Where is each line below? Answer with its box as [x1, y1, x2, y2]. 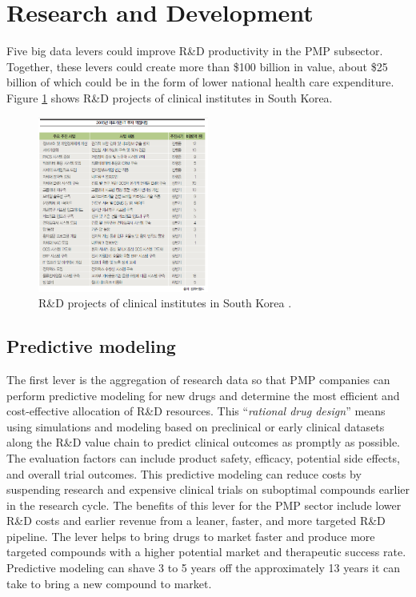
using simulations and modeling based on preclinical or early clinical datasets [6, 418, 385, 435]
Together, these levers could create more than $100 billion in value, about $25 [6, 58, 388, 74]
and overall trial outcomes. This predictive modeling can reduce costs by [6, 465, 362, 482]
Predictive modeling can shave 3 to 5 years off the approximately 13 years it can [6, 559, 401, 576]
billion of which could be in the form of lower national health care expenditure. [6, 74, 394, 90]
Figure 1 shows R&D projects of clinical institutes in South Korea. [6, 89, 333, 106]
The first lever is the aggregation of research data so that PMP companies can [6, 371, 390, 387]
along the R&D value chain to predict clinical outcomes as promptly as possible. [6, 434, 400, 451]
